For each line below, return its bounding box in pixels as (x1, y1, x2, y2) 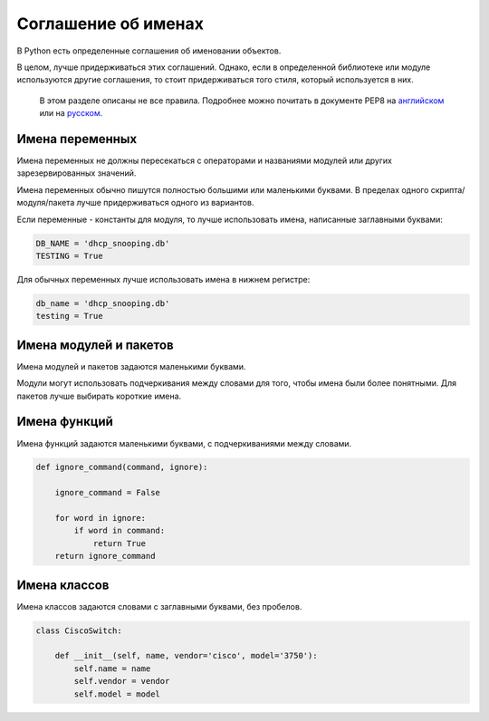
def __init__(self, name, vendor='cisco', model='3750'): (54, 650, 318, 661)
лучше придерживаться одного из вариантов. (76, 197, 254, 208)
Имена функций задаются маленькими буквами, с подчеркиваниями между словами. (16, 437, 352, 448)
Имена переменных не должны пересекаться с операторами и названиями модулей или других (16, 155, 393, 167)
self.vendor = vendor (73, 676, 170, 687)
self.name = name (73, 663, 151, 674)
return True (92, 538, 147, 548)
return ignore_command (54, 551, 156, 562)
